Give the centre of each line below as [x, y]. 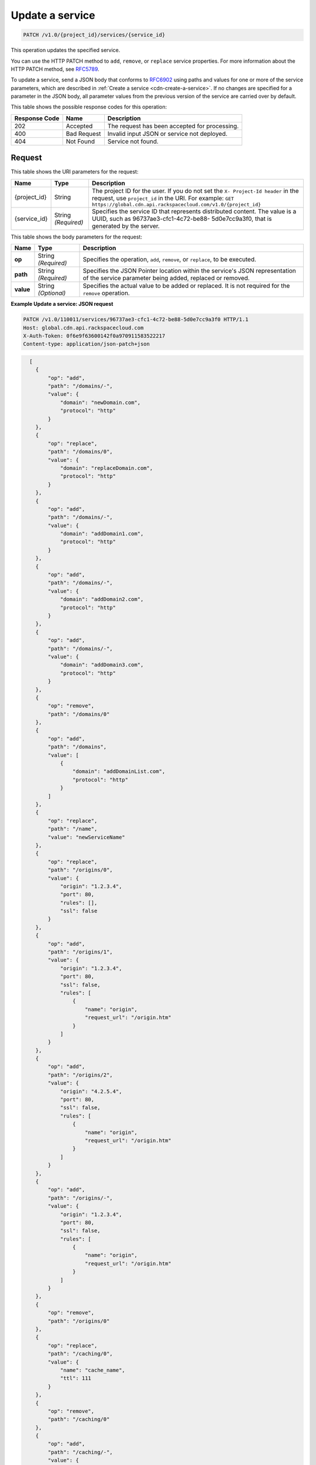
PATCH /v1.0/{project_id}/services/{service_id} [94, 35]
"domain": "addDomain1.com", [102, 534]
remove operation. [106, 293]
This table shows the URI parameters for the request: [75, 172]
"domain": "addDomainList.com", [119, 771]
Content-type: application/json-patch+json [87, 344]
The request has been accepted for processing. [173, 126]
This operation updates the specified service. [66, 50]
